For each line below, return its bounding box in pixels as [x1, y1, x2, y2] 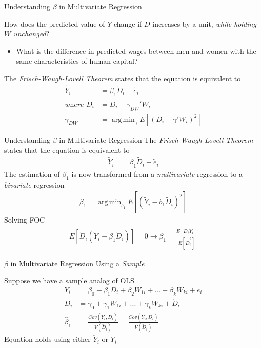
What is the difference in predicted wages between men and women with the [16, 45, 256, 56]
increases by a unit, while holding [152, 18, 256, 29]
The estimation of [4, 168, 60, 179]
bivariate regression [4, 179, 65, 190]
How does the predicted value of [4, 18, 105, 29]
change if [113, 18, 142, 29]
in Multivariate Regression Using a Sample [10, 258, 145, 268]
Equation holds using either [4, 334, 91, 344]
